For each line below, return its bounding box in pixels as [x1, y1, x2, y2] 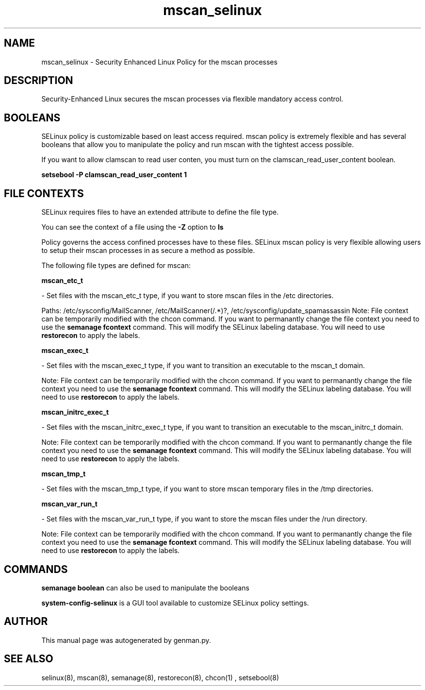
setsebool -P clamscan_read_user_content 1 [41, 170, 187, 179]
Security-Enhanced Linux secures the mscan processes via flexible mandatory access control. [41, 95, 343, 103]
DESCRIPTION [4, 74, 73, 87]
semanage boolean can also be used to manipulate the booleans [41, 583, 249, 592]
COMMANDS [4, 563, 68, 575]
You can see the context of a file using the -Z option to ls [41, 223, 224, 232]
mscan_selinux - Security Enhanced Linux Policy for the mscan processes [41, 57, 278, 66]
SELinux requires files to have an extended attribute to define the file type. [41, 208, 279, 217]
